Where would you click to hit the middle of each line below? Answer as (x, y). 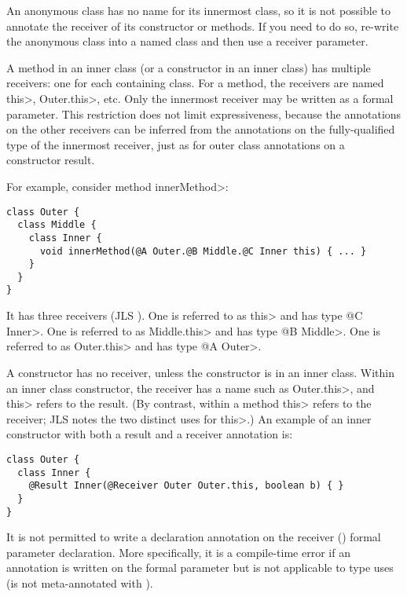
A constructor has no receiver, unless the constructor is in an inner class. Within (200, 372)
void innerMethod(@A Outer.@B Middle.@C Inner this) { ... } (203, 251)
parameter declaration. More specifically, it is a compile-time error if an (178, 552)
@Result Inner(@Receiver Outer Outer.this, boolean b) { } (186, 486)
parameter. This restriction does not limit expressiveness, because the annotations (204, 114)
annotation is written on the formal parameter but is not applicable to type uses (200, 568)
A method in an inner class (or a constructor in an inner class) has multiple (189, 67)
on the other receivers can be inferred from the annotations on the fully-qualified (201, 129)
